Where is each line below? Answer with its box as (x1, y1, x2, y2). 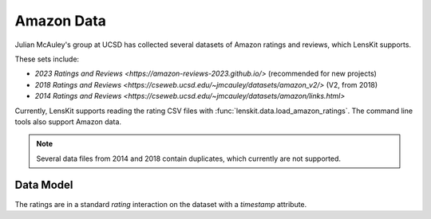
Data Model (14, 178, 73, 192)
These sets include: (14, 54, 80, 64)
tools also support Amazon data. (14, 116, 122, 127)
